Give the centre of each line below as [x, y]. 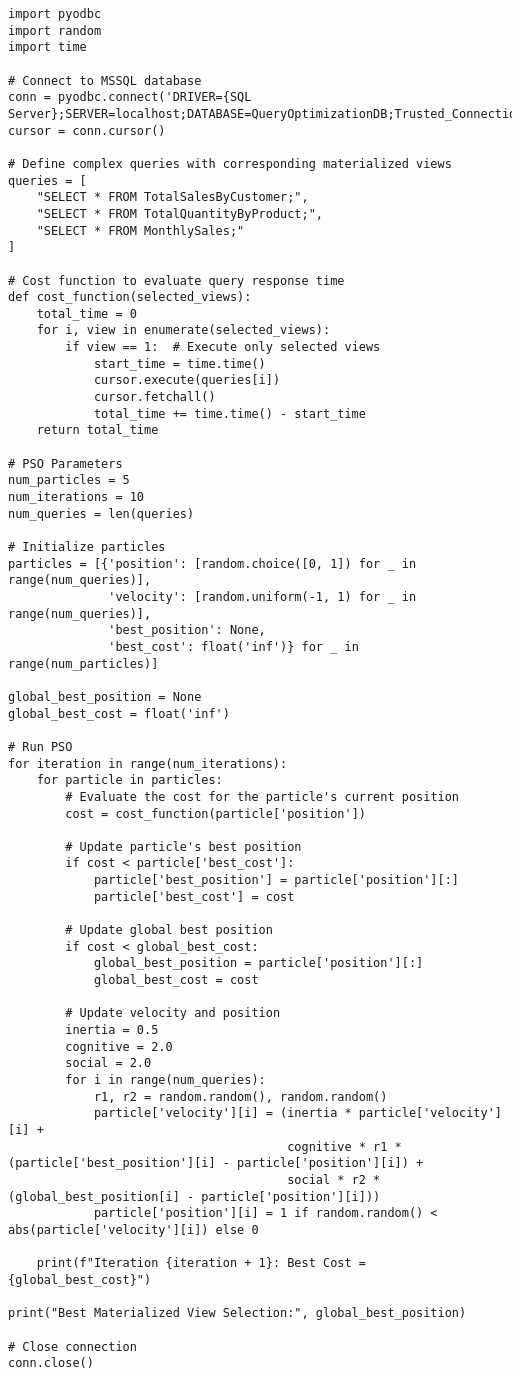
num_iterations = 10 [76, 497]
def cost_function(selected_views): [130, 297]
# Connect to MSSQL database [105, 80]
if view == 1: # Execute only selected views [223, 347]
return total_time [97, 430]
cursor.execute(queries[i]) [187, 380]
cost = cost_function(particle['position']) [215, 813]
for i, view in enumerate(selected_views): [183, 330]
